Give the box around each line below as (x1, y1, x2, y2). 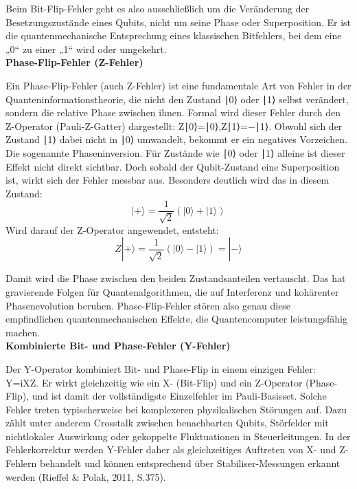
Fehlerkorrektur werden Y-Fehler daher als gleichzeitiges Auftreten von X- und (5, 442, 336, 457)
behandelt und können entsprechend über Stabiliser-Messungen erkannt (40, 456, 341, 470)
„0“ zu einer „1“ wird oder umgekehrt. (5, 41, 167, 56)
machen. (5, 325, 41, 339)
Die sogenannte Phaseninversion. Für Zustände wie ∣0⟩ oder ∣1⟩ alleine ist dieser (5, 145, 345, 160)
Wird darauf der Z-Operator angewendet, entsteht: (5, 222, 219, 237)
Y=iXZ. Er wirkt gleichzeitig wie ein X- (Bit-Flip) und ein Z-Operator (5, 375, 303, 389)
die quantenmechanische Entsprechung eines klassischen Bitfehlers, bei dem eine (5, 28, 342, 43)
